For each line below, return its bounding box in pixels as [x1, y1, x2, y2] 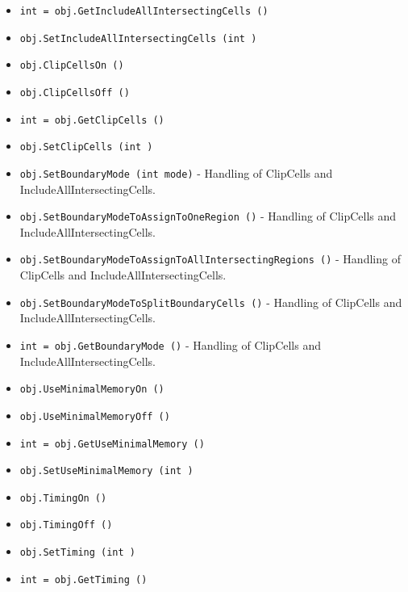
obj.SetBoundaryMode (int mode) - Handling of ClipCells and [19, 164, 333, 181]
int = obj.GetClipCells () [19, 114, 164, 126]
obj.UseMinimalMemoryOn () [19, 384, 164, 396]
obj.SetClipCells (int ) [19, 141, 153, 153]
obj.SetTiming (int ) [19, 547, 135, 559]
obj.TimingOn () [19, 492, 107, 504]
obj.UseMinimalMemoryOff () [19, 410, 170, 422]
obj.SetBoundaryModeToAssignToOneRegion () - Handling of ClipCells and [19, 208, 397, 225]
